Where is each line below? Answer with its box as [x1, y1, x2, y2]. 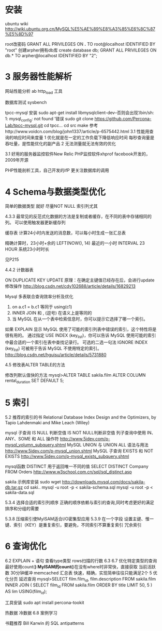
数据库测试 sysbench [5, 99, 47, 105]
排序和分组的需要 [5, 505, 39, 511]
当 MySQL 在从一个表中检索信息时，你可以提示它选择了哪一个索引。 [12, 316, 148, 322]
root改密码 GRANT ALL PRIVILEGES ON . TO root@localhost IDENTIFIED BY [5, 41, 156, 47]
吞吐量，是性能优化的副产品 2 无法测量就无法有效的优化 [5, 141, 116, 147]
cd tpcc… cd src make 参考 [44, 122, 98, 129]
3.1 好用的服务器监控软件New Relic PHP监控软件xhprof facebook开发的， [5, 151, 150, 157]
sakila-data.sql [5, 489, 35, 495]
